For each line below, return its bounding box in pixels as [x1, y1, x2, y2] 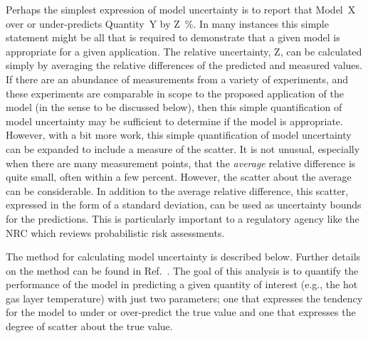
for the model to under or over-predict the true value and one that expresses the [6, 305, 356, 319]
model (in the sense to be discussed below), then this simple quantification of [6, 100, 342, 115]
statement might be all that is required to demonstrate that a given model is [6, 30, 340, 45]
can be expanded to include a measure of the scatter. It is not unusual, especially [6, 141, 360, 156]
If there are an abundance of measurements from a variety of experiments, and [6, 71, 349, 86]
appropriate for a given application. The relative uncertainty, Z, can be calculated [6, 43, 362, 58]
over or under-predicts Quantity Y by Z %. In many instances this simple [6, 16, 329, 31]
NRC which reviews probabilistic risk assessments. [6, 225, 225, 240]
